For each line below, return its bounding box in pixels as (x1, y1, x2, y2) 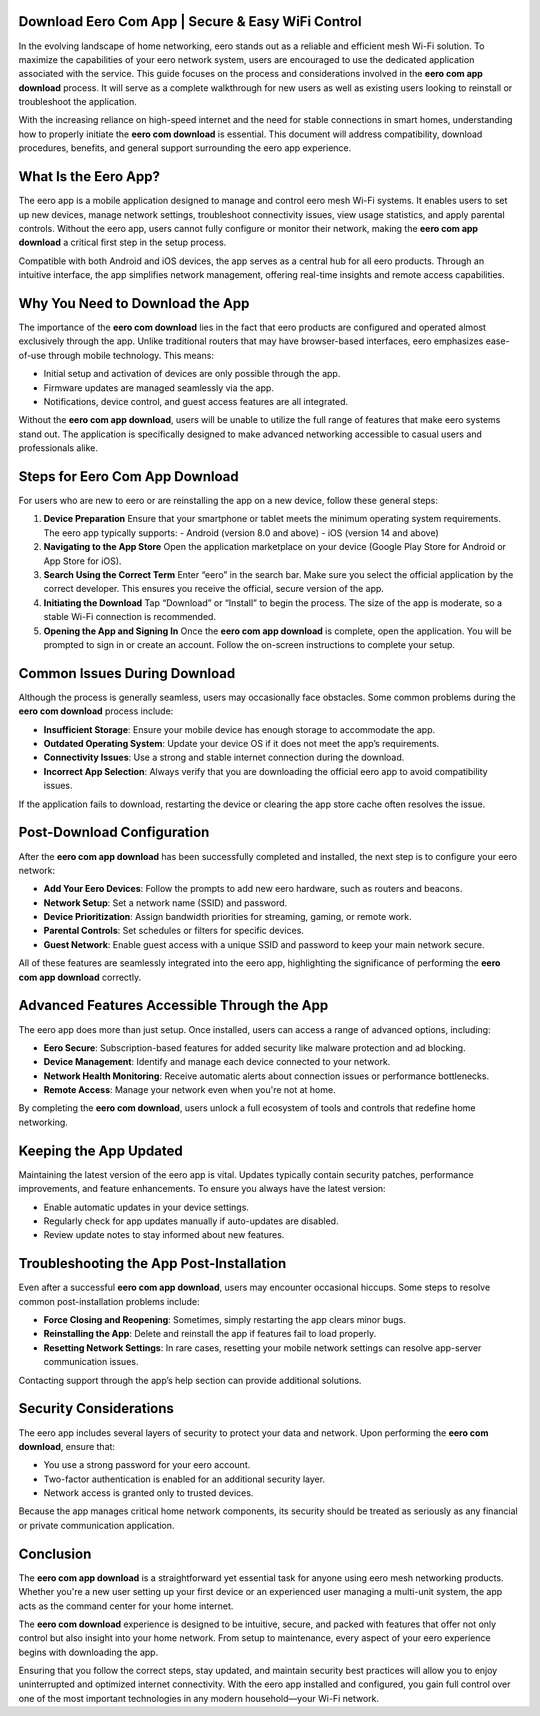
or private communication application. (18, 1519, 175, 1531)
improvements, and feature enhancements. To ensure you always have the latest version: (18, 1183, 386, 1195)
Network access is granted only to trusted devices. (43, 1487, 254, 1499)
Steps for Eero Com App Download (18, 468, 239, 485)
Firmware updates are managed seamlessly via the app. (43, 381, 275, 394)
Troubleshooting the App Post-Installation (18, 1255, 287, 1272)
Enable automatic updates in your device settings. (43, 1201, 250, 1213)
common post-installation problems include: (18, 1295, 200, 1307)
